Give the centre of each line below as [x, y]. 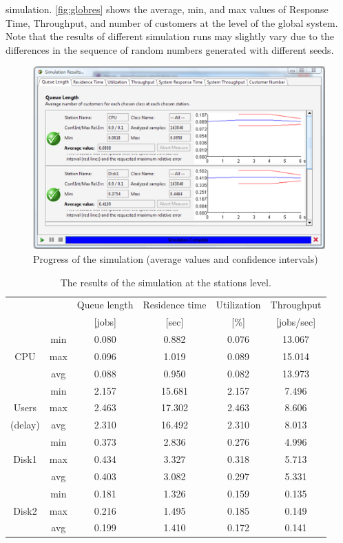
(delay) [25, 425]
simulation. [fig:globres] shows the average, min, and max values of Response [167, 9]
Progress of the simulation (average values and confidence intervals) [176, 258]
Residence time [175, 305]
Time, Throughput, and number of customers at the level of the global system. [172, 22]
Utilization [238, 305]
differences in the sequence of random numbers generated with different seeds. [170, 49]
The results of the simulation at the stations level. [166, 282]
